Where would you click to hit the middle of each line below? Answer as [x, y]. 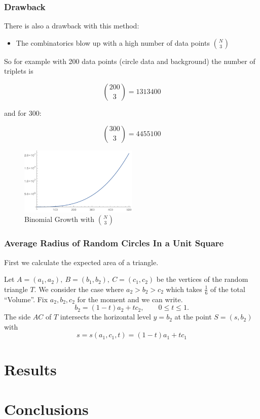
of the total [228, 289]
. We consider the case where [79, 289]
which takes [184, 289]
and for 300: [23, 113]
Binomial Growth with [60, 219]
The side [17, 317]
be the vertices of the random [202, 279]
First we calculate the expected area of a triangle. [81, 262]
